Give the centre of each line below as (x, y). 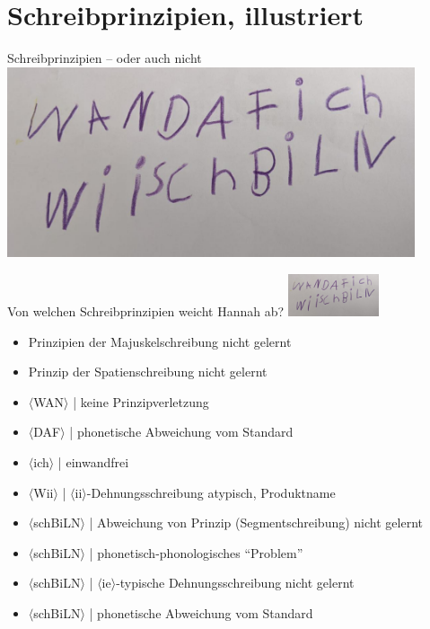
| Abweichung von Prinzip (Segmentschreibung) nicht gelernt (256, 523)
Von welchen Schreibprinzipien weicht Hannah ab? (146, 311)
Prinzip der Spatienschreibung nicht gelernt (148, 372)
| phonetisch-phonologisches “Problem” (196, 552)
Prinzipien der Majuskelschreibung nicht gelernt (160, 341)
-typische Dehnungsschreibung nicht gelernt (235, 583)
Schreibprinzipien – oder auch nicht (105, 58)
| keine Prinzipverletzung (141, 401)
